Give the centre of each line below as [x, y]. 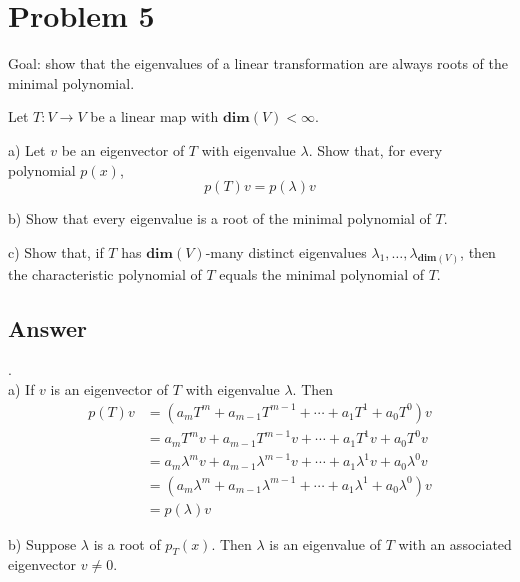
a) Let [27, 149]
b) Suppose [42, 543]
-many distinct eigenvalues [286, 251]
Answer [48, 327]
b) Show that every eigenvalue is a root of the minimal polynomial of [219, 218]
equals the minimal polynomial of [322, 273]
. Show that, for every [375, 149]
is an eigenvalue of [325, 543]
